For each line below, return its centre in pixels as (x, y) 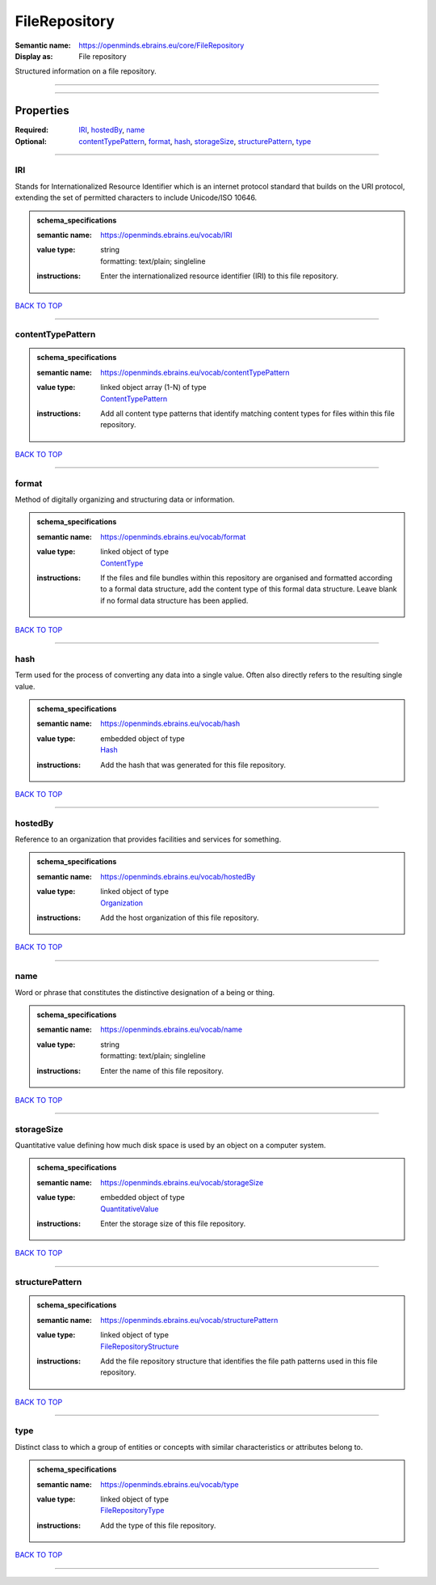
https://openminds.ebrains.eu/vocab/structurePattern (189, 1320)
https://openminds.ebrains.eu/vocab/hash (170, 723)
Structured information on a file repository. (86, 71)
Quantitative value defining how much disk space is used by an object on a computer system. (170, 1146)
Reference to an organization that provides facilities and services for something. (148, 839)
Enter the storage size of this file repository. (173, 1223)
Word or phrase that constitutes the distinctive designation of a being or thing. (145, 992)
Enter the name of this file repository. (162, 1070)
